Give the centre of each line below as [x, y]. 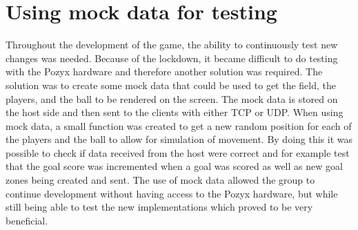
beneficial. [27, 220]
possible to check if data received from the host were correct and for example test [178, 152]
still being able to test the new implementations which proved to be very [159, 207]
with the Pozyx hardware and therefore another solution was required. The [164, 71]
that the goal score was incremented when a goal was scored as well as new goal [174, 166]
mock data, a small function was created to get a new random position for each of [179, 125]
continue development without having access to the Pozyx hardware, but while [172, 193]
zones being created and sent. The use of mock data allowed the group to [160, 180]
